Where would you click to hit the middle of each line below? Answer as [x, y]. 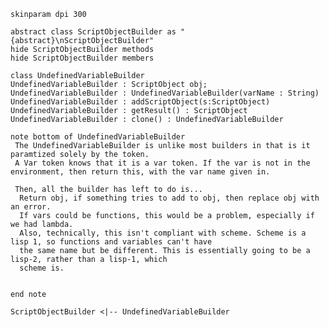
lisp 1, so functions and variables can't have [111, 242]
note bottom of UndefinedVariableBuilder [98, 137]
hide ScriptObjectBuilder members [82, 58]
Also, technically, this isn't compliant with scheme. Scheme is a [163, 233]
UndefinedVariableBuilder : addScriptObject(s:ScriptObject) [140, 102]
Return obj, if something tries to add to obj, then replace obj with [169, 198]
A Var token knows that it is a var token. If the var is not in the [162, 163]
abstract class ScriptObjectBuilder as [93, 32]
